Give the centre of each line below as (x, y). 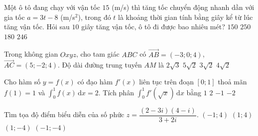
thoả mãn (232, 81)
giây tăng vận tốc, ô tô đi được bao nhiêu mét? (153, 27)
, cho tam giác (98, 54)
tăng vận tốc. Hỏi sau (37, 27)
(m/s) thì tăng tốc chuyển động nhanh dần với (183, 7)
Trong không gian (31, 54)
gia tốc (14, 17)
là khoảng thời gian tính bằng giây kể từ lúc (186, 17)
